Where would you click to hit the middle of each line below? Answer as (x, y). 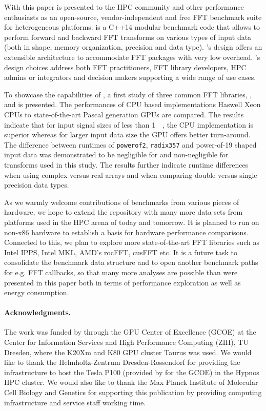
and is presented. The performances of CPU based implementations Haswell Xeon (132, 104)
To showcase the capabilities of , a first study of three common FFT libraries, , (128, 94)
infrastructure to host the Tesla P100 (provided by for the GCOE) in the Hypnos (132, 372)
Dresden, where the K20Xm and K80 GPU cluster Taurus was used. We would (128, 352)
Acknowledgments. (38, 312)
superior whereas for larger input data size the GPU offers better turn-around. (127, 135)
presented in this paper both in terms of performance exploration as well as (122, 282)
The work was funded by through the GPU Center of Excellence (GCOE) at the (130, 332)
